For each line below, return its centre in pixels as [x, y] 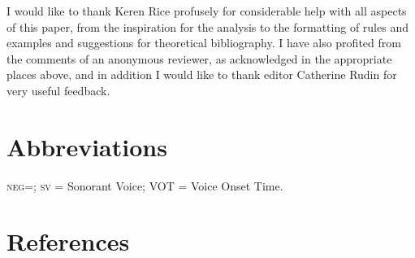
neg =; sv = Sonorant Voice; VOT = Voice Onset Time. [145, 185]
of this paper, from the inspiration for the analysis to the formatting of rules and [207, 26]
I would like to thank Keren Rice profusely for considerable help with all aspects [207, 11]
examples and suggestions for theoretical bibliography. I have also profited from [204, 43]
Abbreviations [87, 146]
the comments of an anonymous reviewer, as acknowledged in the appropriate [199, 58]
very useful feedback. [58, 90]
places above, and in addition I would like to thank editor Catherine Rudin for [202, 74]
